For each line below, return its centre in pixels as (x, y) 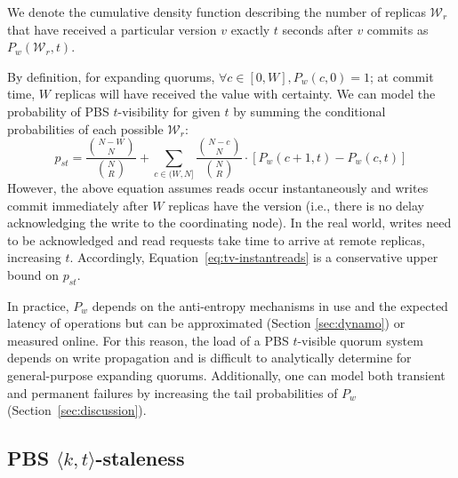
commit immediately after (78, 205)
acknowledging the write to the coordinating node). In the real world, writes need (229, 223)
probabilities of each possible (85, 128)
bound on (33, 274)
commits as (398, 29)
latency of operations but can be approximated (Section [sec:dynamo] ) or (206, 323)
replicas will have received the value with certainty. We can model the (245, 94)
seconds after (317, 29)
